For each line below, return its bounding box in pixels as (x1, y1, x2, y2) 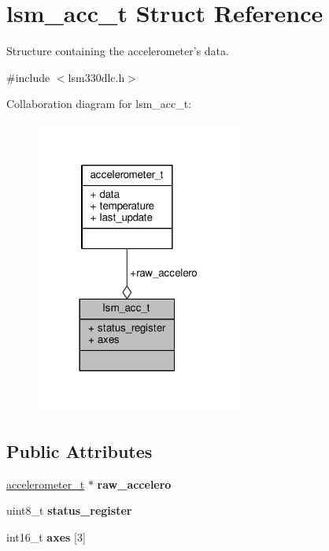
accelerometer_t (6, 475, 85, 492)
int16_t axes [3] (6, 528, 86, 545)
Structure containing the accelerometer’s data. (6, 43, 229, 59)
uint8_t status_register (6, 502, 132, 519)
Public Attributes (6, 438, 153, 463)
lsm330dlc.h (68, 69, 125, 85)
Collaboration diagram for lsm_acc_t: (6, 95, 192, 112)
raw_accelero (97, 475, 172, 492)
